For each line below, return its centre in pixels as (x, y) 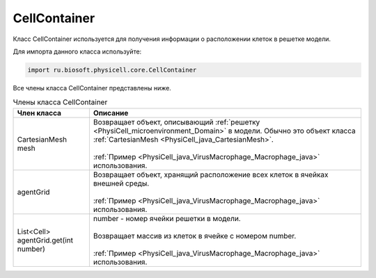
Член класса (39, 113)
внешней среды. (121, 183)
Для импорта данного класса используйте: (77, 51)
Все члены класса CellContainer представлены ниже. (92, 88)
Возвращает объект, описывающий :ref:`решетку (177, 122)
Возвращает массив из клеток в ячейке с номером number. (195, 236)
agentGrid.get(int (45, 240)
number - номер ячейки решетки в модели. (167, 218)
